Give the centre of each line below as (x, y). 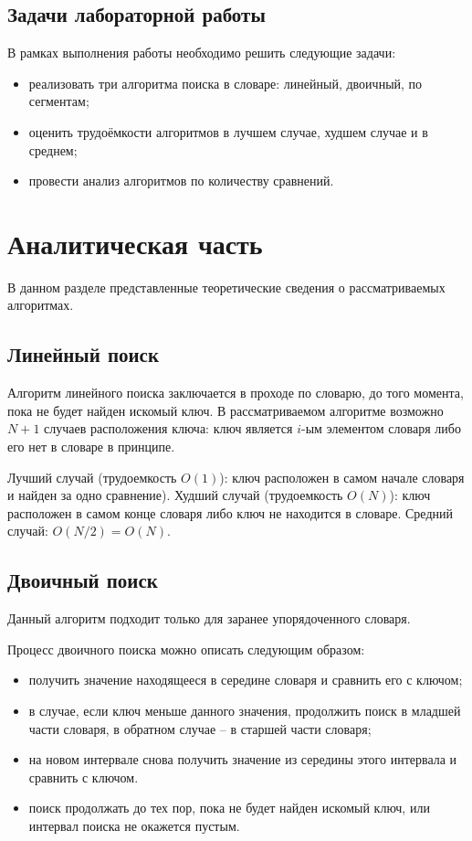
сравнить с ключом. (84, 777)
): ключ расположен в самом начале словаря (342, 477)
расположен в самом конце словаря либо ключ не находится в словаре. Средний (230, 512)
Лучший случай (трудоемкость (92, 477)
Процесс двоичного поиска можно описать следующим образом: (186, 649)
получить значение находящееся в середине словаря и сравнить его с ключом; (246, 680)
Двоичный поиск (83, 580)
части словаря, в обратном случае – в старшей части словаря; (200, 728)
